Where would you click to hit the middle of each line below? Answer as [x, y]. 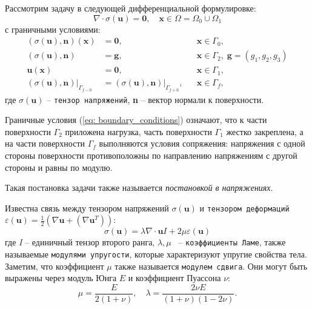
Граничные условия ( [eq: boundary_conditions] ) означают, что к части [136, 120]
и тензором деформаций [244, 208]
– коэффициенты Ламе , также [232, 242]
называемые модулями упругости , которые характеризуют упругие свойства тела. [156, 254]
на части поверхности [45, 143]
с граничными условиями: [53, 29]
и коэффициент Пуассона [174, 278]
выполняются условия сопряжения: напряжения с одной [202, 143]
